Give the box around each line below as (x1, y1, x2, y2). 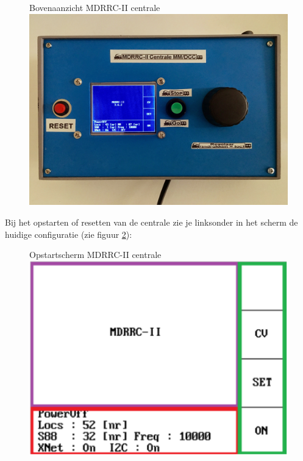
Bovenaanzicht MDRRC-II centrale (29, 1, 160, 13)
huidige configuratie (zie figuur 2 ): (5, 227, 132, 240)
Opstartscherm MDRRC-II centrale (29, 248, 162, 261)
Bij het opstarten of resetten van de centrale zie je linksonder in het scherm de (5, 216, 298, 229)
